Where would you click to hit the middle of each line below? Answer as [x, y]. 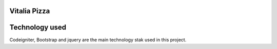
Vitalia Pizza [30, 11]
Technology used [38, 27]
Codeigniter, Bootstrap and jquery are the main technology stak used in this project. [98, 40]
